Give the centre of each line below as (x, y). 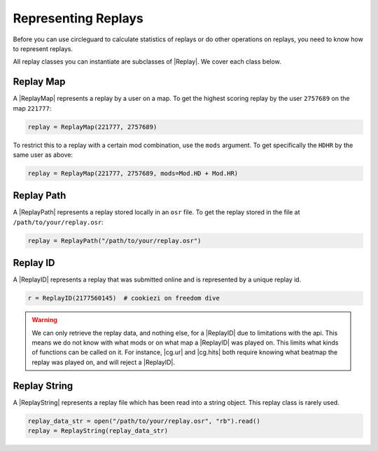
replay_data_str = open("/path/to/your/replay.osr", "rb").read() (144, 421)
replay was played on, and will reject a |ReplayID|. (103, 362)
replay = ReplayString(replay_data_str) (98, 431)
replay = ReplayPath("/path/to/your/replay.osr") (114, 241)
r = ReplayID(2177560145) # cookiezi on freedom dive (124, 298)
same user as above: (43, 155)
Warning (44, 320)
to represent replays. (43, 48)
